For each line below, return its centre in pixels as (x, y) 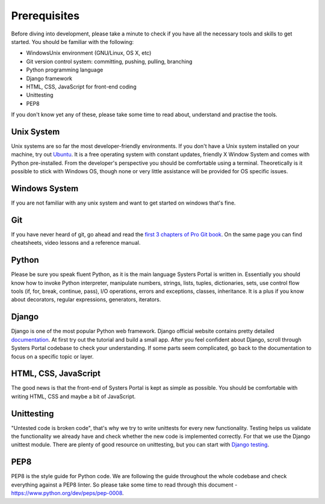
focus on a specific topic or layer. (52, 356)
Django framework (49, 78)
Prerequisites (45, 16)
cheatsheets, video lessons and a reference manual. (76, 243)
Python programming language (65, 70)
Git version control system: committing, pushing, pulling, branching (109, 61)
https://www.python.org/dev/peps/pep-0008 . (67, 493)
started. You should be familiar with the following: (73, 41)
